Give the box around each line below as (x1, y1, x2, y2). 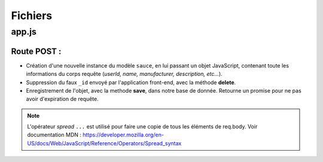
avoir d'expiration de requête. (26, 96, 99, 103)
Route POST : (11, 46, 62, 56)
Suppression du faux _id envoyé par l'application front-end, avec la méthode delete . (26, 78, 236, 86)
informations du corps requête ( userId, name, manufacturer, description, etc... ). (26, 71, 223, 78)
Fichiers (11, 9, 53, 22)
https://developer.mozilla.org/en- (83, 132, 164, 139)
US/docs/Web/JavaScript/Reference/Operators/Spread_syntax (27, 139, 182, 146)
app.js (11, 26, 37, 37)
